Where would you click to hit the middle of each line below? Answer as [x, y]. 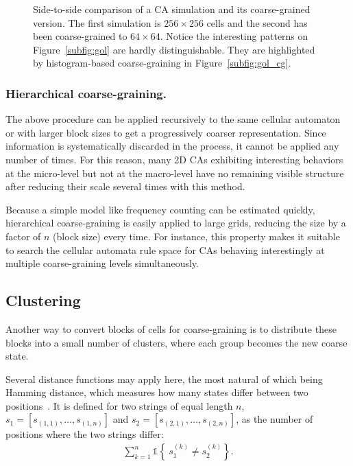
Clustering [43, 300]
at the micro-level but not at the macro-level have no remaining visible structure [175, 173]
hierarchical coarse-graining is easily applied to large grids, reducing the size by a [176, 223]
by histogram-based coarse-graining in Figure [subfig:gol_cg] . [162, 63]
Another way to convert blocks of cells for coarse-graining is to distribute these [171, 328]
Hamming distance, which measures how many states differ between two [157, 392]
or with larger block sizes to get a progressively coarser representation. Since [166, 132]
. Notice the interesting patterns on [234, 36]
